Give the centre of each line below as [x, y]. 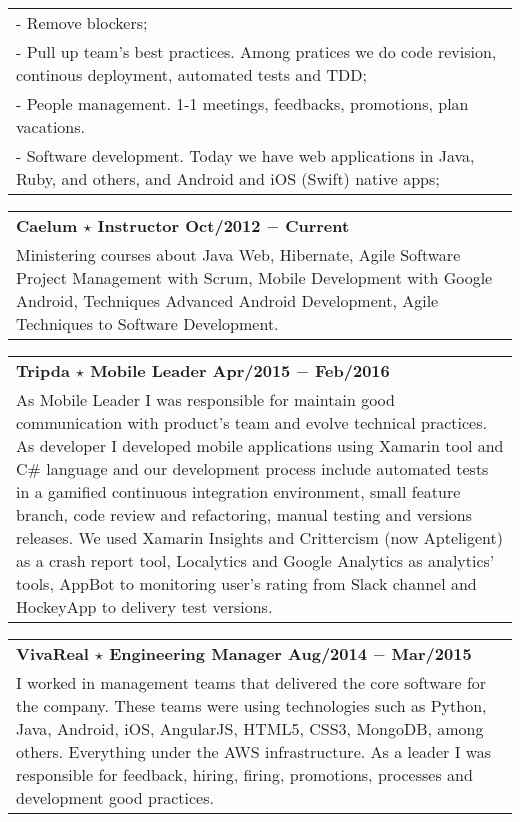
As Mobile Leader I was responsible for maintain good [205, 399]
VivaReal [52, 653]
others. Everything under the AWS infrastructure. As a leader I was [254, 751]
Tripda [43, 370]
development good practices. [115, 797]
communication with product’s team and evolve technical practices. [251, 422]
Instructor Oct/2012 [179, 225]
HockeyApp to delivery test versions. [144, 606]
